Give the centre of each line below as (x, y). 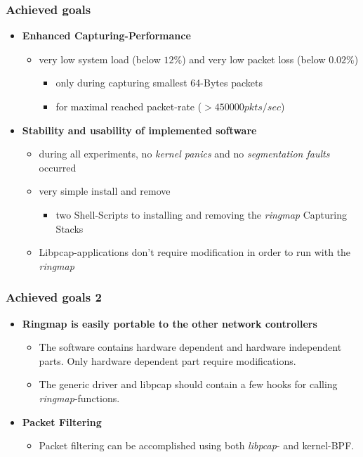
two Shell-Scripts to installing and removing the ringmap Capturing (201, 214)
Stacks (70, 228)
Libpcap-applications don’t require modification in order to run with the (195, 252)
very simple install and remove (105, 191)
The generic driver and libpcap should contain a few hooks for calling (188, 384)
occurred (58, 167)
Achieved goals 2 (54, 297)
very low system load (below (100, 59)
